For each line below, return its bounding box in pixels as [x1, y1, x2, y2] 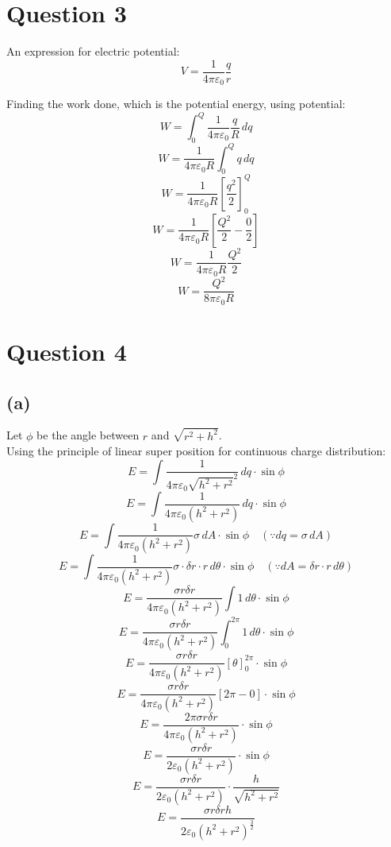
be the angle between [36, 427, 140, 443]
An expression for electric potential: [6, 43, 180, 60]
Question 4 [6, 335, 127, 367]
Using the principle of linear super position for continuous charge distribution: [6, 443, 386, 459]
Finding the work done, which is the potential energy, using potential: [6, 95, 346, 112]
